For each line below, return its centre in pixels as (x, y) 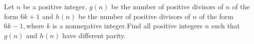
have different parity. (94, 35)
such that (226, 26)
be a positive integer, (55, 6)
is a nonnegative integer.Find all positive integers (127, 26)
